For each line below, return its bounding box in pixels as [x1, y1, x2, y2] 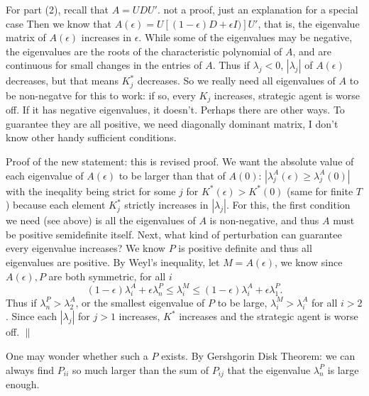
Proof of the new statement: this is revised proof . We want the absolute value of [6, 154, 354, 169]
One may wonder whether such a [6, 348, 148, 363]
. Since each [6, 309, 57, 324]
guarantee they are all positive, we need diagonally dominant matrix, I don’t [6, 116, 338, 131]
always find [6, 362, 55, 377]
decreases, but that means [6, 73, 119, 88]
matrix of [6, 30, 46, 45]
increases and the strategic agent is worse [179, 309, 358, 324]
